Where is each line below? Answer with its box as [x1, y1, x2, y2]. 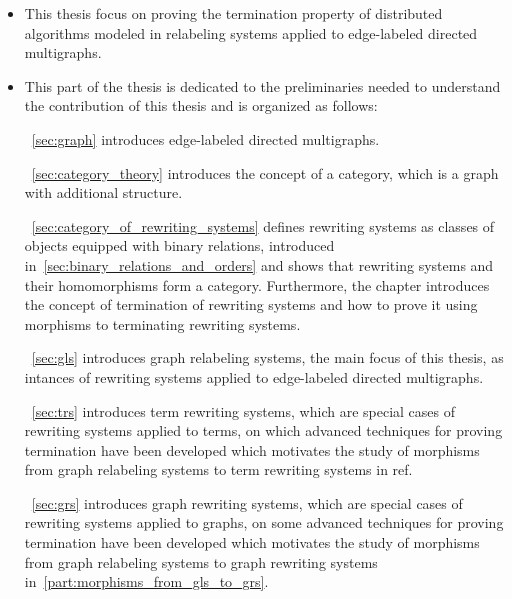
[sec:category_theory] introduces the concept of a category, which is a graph [31, 162, 499, 183]
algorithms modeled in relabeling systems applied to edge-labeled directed [24, 22, 478, 43]
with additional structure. [24, 182, 183, 203]
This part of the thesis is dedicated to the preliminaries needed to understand [24, 75, 501, 96]
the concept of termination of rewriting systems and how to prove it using [24, 294, 478, 315]
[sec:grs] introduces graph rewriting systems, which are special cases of [31, 492, 463, 513]
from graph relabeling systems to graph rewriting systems [24, 551, 378, 572]
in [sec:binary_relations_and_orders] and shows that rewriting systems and [24, 254, 494, 275]
